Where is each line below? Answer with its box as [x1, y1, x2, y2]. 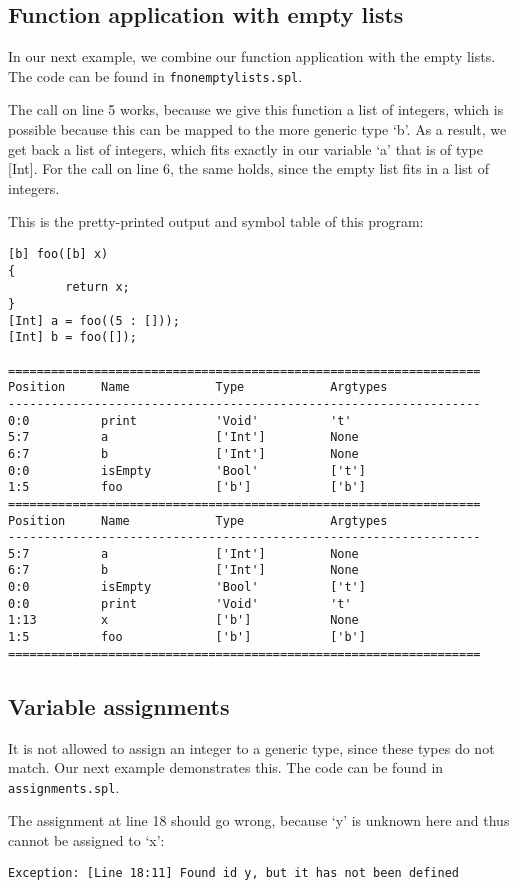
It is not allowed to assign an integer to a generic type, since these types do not [8, 737, 495, 758]
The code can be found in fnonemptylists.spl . [8, 65, 303, 86]
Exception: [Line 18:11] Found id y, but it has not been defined [8, 865, 460, 880]
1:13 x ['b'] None [8, 613, 359, 628]
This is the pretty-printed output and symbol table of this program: [8, 211, 424, 232]
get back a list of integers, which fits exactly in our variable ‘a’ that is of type [8, 138, 483, 159]
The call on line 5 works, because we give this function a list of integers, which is [8, 99, 504, 120]
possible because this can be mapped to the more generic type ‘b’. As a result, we [8, 119, 507, 140]
